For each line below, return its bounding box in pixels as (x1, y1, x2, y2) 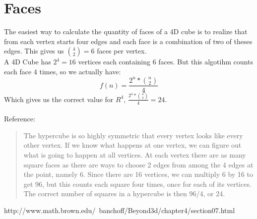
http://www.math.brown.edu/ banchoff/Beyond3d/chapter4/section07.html (4, 205, 235, 216)
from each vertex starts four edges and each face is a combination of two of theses (4, 36, 253, 46)
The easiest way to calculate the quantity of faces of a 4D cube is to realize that (4, 26, 248, 37)
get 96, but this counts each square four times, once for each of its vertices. (23, 178, 252, 189)
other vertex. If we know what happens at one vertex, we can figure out (23, 140, 242, 150)
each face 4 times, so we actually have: (4, 66, 121, 76)
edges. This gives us (4, 46, 64, 56)
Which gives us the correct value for (4, 94, 114, 104)
